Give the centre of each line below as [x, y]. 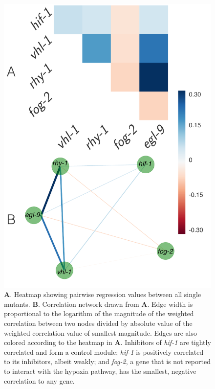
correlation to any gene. [39, 380]
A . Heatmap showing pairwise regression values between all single [103, 294]
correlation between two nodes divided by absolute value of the [98, 323]
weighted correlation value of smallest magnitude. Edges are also [100, 332]
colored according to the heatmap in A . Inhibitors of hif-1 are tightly [107, 342]
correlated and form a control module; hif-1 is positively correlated [104, 352]
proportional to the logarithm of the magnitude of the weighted [99, 313]
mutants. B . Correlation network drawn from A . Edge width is [98, 304]
